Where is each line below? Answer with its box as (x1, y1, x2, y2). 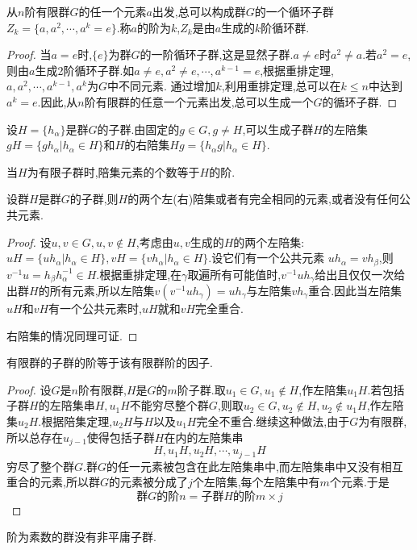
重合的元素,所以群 (6, 473, 100, 490)
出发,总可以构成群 (152, 3, 246, 19)
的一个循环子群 (254, 3, 334, 19)
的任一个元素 (78, 3, 147, 19)
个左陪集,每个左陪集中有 (192, 473, 320, 490)
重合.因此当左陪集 (308, 282, 402, 299)
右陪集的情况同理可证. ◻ (6, 327, 138, 344)
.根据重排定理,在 (96, 265, 182, 282)
